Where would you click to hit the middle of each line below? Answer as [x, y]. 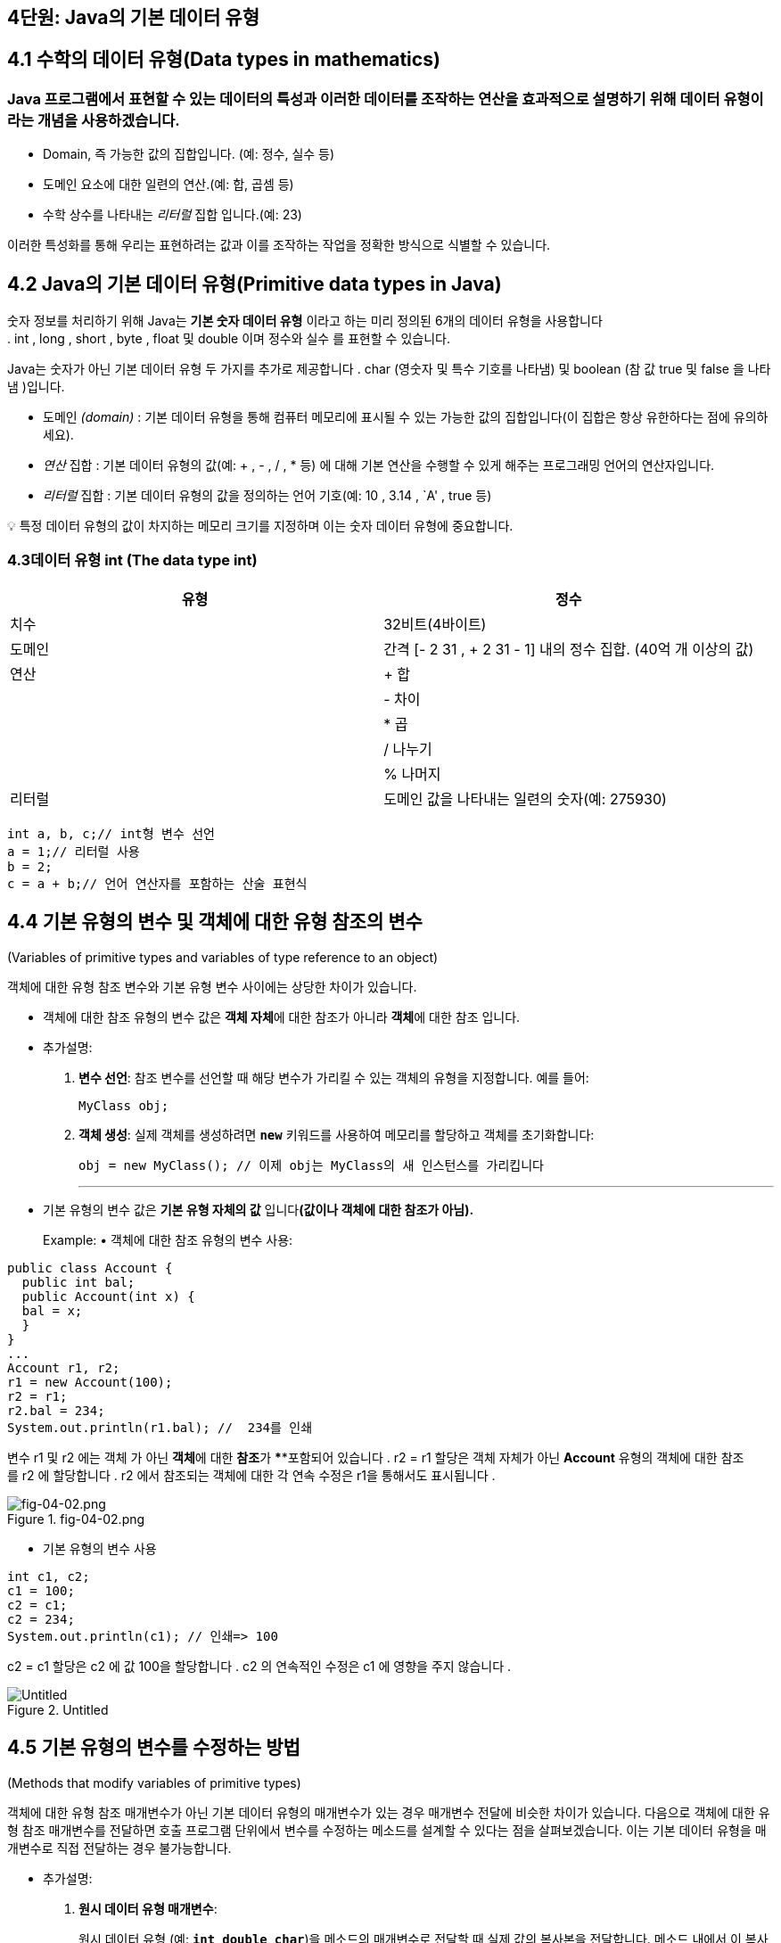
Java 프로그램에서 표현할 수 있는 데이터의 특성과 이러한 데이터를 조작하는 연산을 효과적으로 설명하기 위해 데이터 [364, 99]
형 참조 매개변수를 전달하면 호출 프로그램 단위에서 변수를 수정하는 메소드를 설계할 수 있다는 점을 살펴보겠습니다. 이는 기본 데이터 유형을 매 [387, 1830]
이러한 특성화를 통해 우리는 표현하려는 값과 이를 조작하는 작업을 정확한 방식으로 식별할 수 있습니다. [279, 245]
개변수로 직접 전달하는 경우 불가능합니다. [119, 1848]
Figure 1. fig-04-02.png [76, 1519]
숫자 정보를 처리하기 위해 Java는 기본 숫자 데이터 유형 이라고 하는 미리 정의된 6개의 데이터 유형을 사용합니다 [305, 321]
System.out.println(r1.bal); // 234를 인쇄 [160, 1427]
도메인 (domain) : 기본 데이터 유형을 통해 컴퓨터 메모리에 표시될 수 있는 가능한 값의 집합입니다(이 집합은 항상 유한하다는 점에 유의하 [406, 417]
